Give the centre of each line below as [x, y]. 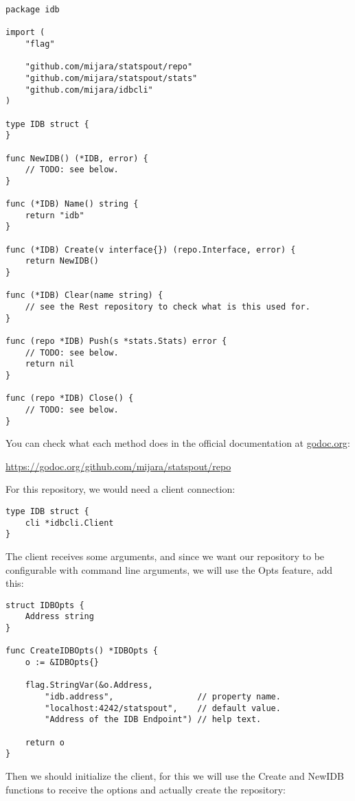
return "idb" [55, 215]
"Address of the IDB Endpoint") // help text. [153, 720]
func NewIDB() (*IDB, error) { [77, 158]
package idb [33, 10]
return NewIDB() [62, 261]
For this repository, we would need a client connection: [121, 489]
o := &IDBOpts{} [62, 663]
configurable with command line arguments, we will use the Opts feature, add [169, 569]
